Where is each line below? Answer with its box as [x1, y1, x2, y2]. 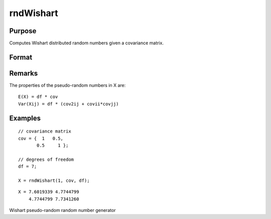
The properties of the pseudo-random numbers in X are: [9, 82, 126, 88]
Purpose [9, 27, 37, 35]
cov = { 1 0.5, [18, 136, 64, 141]
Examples [9, 114, 41, 123]
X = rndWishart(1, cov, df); [18, 177, 90, 183]
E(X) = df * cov [18, 94, 58, 100]
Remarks [9, 69, 38, 77]
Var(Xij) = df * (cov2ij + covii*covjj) [18, 101, 119, 106]
